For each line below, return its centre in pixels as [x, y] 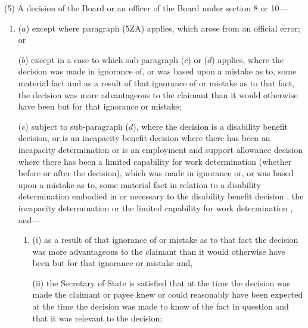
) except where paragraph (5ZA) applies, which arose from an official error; [163, 28]
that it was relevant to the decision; [97, 318]
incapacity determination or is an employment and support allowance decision [160, 149]
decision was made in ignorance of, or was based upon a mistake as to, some [157, 71]
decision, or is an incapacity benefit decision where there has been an [144, 138]
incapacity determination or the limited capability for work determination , [155, 207]
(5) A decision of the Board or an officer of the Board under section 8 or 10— [146, 8]
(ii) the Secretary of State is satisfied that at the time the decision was [161, 282]
